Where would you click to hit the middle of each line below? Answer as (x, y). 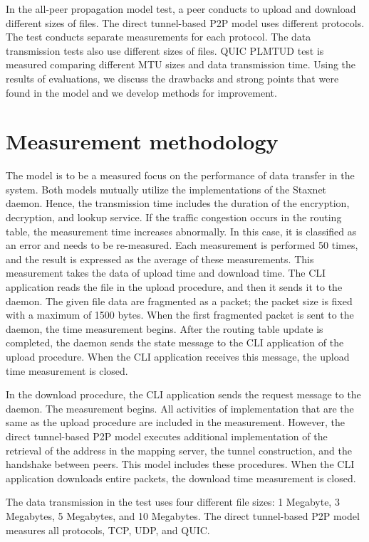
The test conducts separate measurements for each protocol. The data (158, 37)
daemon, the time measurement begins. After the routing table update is (165, 328)
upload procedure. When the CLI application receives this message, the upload (178, 356)
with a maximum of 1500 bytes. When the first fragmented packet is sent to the (180, 315)
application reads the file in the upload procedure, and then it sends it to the (174, 287)
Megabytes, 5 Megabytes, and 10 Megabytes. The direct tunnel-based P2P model (183, 515)
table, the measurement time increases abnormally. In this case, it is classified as (181, 231)
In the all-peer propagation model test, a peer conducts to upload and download (181, 9)
